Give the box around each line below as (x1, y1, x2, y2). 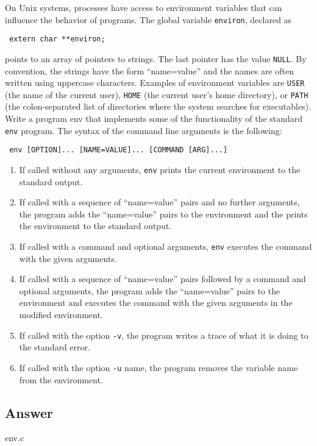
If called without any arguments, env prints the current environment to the (19, 163, 301, 175)
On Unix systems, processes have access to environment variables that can (5, 1, 282, 13)
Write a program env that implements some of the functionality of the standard (5, 112, 303, 125)
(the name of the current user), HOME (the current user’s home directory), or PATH (5, 88, 308, 101)
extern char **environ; (9, 35, 105, 44)
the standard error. (19, 341, 90, 353)
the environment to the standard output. (19, 219, 172, 232)
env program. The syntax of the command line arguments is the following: (5, 124, 282, 136)
